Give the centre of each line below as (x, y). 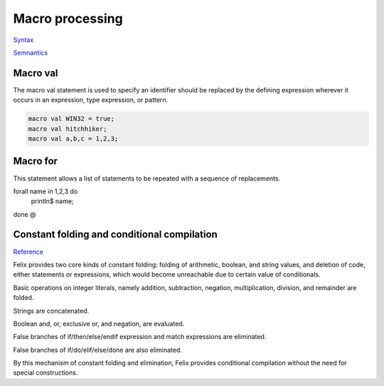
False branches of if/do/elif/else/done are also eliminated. (98, 350)
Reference (28, 252)
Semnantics (31, 53)
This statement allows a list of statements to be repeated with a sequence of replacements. (147, 178)
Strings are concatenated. (51, 311)
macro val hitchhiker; (68, 129)
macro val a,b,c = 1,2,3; (73, 139)
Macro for (36, 161)
